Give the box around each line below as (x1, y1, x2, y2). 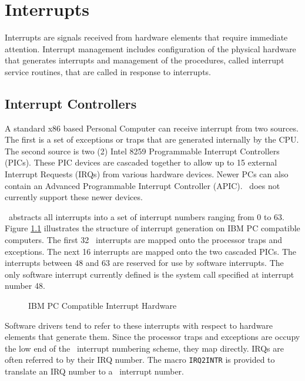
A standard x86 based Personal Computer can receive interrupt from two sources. (5, 122, 299, 134)
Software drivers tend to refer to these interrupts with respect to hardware (5, 319, 273, 331)
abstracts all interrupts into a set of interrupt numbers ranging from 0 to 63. (8, 210, 284, 222)
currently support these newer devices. (5, 191, 143, 203)
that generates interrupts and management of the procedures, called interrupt (5, 54, 284, 66)
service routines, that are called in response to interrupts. (5, 65, 212, 77)
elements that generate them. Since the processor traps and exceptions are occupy (5, 331, 300, 343)
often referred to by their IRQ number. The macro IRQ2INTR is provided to (5, 353, 275, 366)
